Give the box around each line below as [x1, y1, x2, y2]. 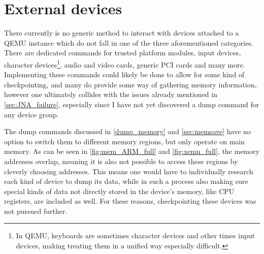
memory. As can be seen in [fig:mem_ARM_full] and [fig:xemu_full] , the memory [4, 146, 259, 156]
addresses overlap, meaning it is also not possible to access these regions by [4, 155, 238, 166]
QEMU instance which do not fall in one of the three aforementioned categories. [4, 37, 253, 48]
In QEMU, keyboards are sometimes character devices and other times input [16, 230, 255, 241]
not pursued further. [4, 205, 68, 216]
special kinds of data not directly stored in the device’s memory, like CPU [4, 185, 235, 196]
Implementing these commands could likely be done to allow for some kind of [4, 69, 245, 80]
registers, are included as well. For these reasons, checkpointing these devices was [4, 196, 256, 206]
